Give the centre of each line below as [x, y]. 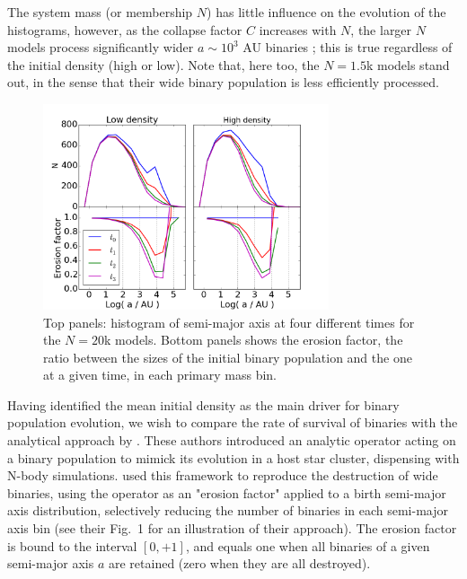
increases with [298, 29]
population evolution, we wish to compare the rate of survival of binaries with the [233, 422]
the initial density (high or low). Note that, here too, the [163, 64]
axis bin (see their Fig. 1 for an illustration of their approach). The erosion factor [232, 528]
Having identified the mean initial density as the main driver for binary [203, 404]
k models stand [408, 64]
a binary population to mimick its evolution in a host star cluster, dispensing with [233, 457]
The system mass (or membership [100, 12]
